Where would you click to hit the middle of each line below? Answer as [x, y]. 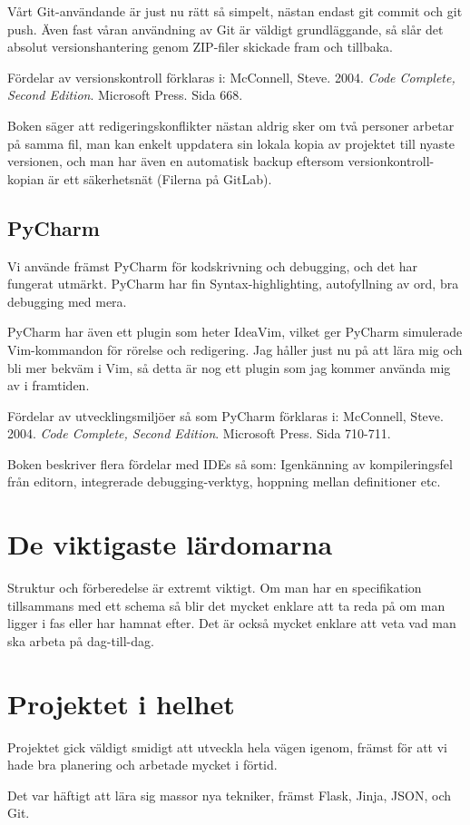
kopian [26, 178]
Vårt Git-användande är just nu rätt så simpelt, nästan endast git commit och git [235, 11]
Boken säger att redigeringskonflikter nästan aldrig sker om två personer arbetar [231, 125]
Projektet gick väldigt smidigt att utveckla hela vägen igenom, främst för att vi [228, 746]
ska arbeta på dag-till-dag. [81, 640]
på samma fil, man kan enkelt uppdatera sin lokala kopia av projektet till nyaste [231, 143]
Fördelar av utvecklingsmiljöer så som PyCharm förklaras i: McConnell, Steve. [225, 415]
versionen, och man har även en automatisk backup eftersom [176, 161]
